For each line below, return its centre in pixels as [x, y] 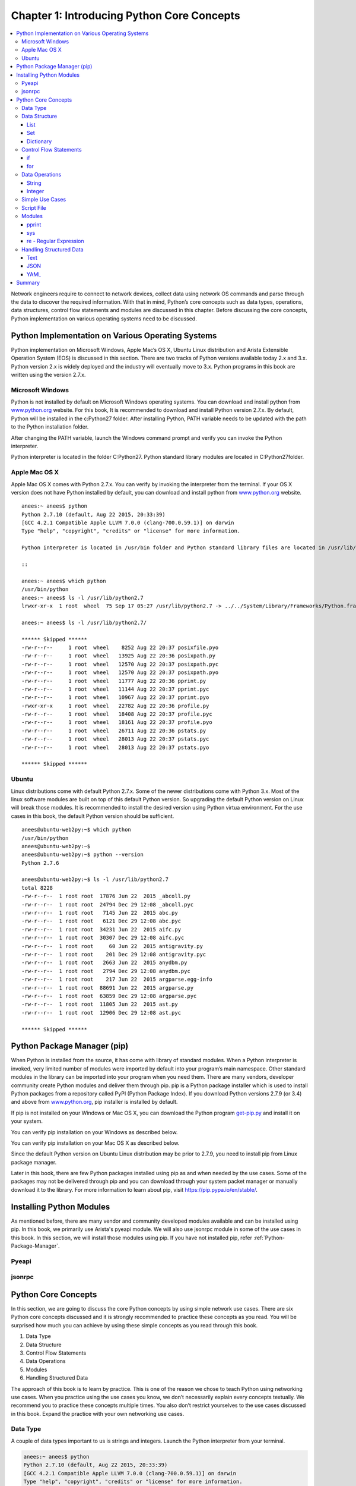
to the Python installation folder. [50, 427]
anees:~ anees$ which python [64, 581]
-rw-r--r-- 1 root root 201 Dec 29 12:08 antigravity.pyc [114, 954]
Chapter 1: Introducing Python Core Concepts [125, 15]
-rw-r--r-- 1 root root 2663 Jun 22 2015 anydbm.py [104, 963]
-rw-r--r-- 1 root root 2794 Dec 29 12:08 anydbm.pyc [106, 971]
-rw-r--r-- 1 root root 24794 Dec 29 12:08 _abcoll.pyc [108, 904]
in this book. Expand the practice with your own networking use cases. [98, 1413]
